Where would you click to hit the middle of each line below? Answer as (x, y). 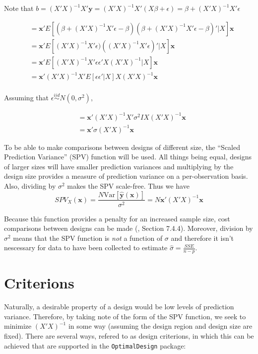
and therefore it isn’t (202, 238)
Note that (19, 8)
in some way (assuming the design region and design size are (160, 326)
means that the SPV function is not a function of (88, 238)
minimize (18, 326)
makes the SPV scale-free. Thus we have (128, 185)
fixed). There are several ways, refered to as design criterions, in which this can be (129, 336)
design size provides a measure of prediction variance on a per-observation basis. (126, 176)
